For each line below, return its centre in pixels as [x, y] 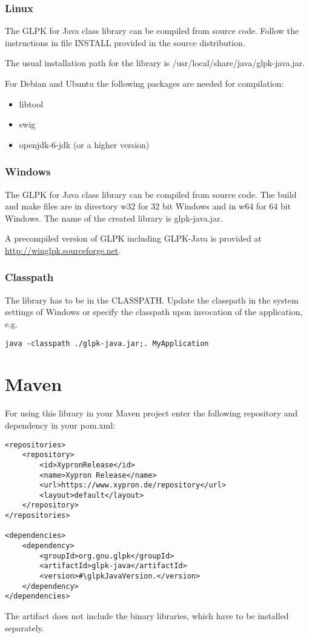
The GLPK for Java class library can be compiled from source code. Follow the [152, 31]
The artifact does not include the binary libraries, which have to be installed [147, 616]
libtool [31, 104]
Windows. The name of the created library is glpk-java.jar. [114, 218]
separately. [25, 627]
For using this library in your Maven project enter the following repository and [151, 413]
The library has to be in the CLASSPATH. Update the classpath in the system [152, 300]
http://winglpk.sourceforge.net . [63, 250]
